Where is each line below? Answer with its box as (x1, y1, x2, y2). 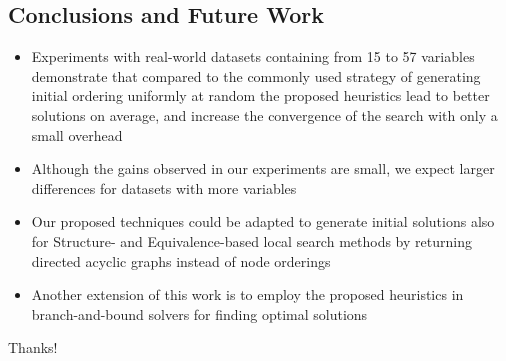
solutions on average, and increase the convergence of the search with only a (31, 104, 498, 125)
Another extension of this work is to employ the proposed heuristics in (31, 284, 464, 305)
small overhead (31, 124, 123, 145)
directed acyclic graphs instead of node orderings (31, 250, 331, 271)
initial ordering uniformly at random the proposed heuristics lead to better (31, 85, 490, 106)
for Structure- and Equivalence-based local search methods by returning (31, 230, 472, 251)
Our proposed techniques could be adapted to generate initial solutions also (31, 211, 495, 232)
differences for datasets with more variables (31, 177, 297, 198)
